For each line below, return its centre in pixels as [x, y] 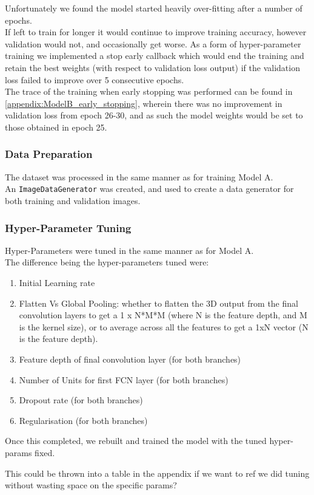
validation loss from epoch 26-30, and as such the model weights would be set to [154, 115]
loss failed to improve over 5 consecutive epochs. [95, 79]
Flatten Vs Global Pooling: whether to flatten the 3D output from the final [159, 303]
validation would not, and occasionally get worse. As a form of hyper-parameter [153, 43]
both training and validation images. [73, 200]
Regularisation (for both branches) [83, 420]
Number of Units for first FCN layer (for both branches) [124, 379]
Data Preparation [49, 154]
